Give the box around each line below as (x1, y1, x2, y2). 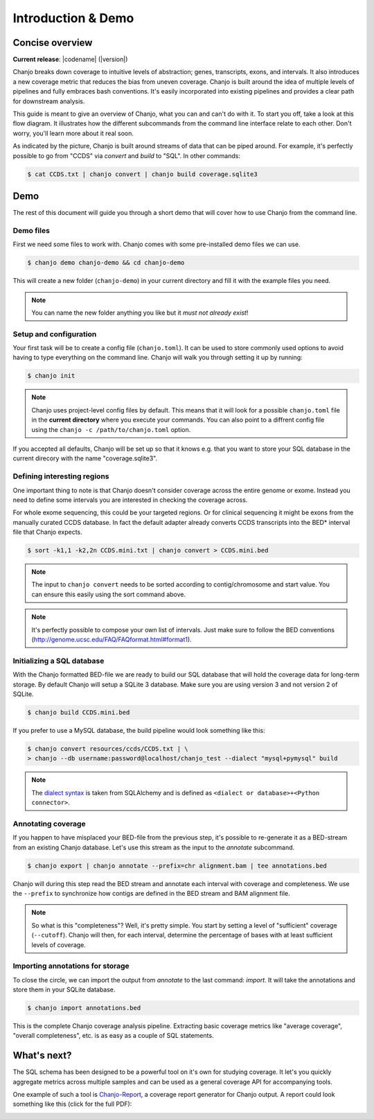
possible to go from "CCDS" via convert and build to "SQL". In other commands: (12, 151, 240, 159)
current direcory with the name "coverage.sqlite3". (12, 454, 158, 462)
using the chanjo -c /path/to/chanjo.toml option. (31, 425, 191, 433)
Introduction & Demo (12, 10, 134, 26)
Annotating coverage (12, 819, 86, 829)
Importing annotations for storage (12, 961, 130, 971)
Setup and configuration (12, 329, 97, 339)
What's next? (12, 1050, 72, 1061)
